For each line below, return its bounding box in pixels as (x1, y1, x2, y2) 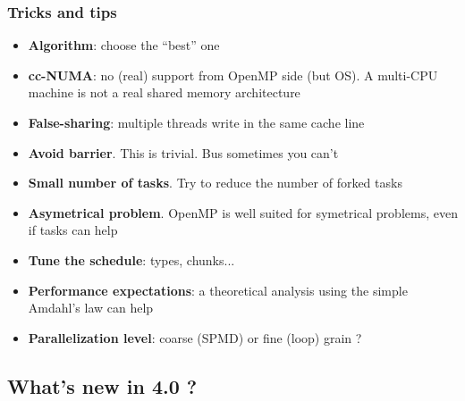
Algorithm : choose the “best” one (28, 36, 220, 54)
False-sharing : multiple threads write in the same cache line (28, 113, 365, 131)
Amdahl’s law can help (28, 298, 154, 317)
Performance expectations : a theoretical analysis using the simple (28, 280, 408, 299)
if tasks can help (28, 221, 118, 239)
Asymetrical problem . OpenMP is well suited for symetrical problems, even (28, 203, 458, 221)
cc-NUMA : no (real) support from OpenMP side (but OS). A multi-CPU (28, 65, 438, 84)
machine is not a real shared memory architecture (28, 83, 300, 102)
